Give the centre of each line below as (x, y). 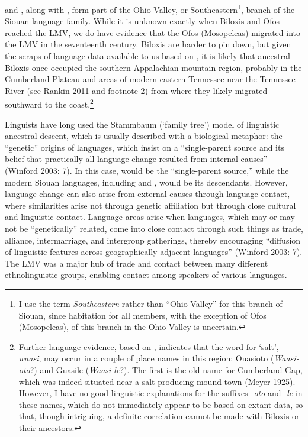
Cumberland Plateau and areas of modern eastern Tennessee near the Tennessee (150, 79)
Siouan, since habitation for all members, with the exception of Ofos (142, 315)
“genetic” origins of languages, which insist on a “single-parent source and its (145, 147)
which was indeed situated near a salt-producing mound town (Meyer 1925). (157, 381)
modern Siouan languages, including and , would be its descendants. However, (146, 182)
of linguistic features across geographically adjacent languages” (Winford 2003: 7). (154, 252)
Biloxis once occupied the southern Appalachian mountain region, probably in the (153, 67)
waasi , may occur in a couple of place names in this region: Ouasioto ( (146, 358)
